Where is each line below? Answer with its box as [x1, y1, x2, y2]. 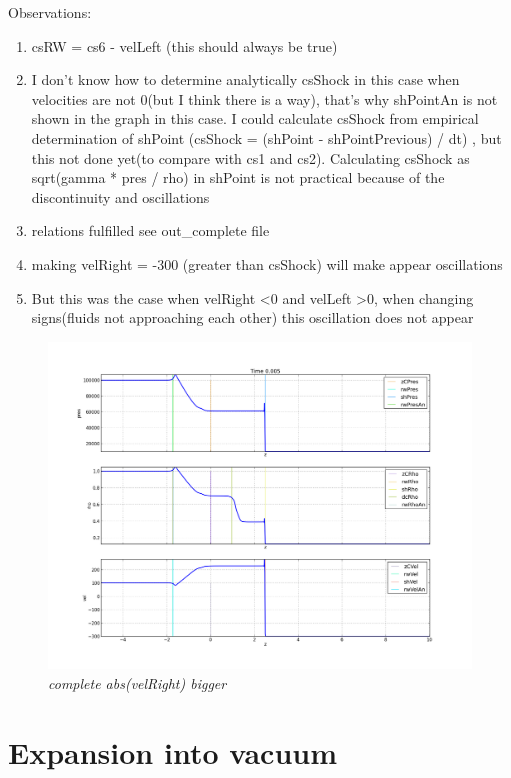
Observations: [8, 2, 92, 22]
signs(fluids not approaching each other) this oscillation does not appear [31, 307, 474, 328]
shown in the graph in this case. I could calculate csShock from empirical [31, 108, 479, 129]
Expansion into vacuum [8, 731, 338, 772]
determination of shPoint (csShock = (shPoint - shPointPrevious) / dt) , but [31, 127, 502, 148]
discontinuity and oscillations [31, 186, 210, 207]
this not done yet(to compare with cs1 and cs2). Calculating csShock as [31, 147, 470, 168]
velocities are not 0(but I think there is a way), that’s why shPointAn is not [31, 88, 498, 109]
